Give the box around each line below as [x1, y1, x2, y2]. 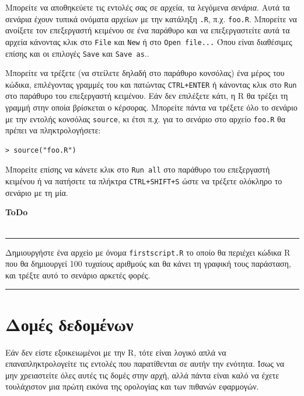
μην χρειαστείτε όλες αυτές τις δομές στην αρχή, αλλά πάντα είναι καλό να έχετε [5, 369, 279, 381]
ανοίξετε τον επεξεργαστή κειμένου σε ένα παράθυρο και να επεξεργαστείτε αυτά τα [5, 24, 290, 36]
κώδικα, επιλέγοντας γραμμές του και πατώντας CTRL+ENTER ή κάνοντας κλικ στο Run [5, 78, 297, 90]
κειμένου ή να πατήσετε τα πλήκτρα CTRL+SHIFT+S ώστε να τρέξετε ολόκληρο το [5, 175, 282, 187]
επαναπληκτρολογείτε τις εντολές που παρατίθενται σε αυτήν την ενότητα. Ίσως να [5, 357, 285, 370]
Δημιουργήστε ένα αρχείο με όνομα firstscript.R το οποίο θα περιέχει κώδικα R [5, 246, 291, 258]
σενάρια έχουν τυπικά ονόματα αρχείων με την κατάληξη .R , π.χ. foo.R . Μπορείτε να [5, 12, 297, 25]
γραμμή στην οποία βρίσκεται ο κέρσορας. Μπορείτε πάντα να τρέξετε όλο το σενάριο [5, 101, 298, 113]
